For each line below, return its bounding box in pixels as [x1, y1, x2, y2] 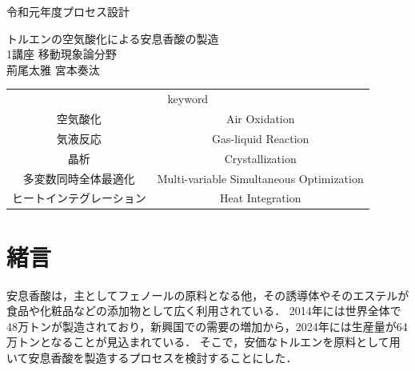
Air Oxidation [225, 110, 295, 126]
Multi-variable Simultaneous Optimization [157, 170, 364, 186]
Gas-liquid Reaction [212, 130, 309, 146]
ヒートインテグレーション [12, 189, 146, 206]
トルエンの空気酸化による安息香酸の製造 [6, 30, 219, 46]
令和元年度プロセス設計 [6, 3, 130, 19]
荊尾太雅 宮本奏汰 [6, 61, 100, 78]
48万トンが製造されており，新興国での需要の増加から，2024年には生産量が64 [6, 317, 408, 334]
